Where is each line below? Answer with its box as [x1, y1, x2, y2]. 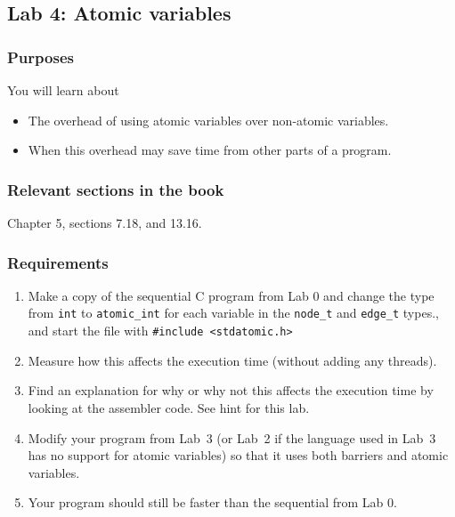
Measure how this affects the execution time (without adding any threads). [28, 351, 437, 369]
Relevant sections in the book [7, 178, 224, 200]
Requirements [7, 251, 109, 273]
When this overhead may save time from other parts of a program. [28, 141, 392, 159]
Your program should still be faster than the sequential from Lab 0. [28, 493, 397, 512]
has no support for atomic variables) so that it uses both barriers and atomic [28, 446, 449, 464]
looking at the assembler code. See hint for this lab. [28, 398, 310, 416]
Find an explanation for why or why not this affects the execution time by [28, 381, 434, 400]
